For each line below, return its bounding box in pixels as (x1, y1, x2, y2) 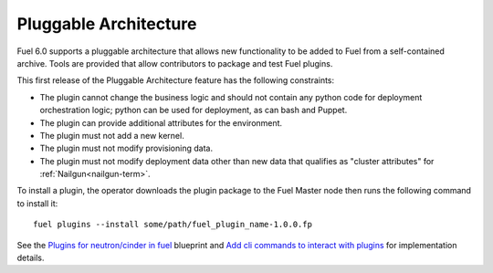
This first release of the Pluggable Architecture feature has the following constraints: (16, 75, 335, 86)
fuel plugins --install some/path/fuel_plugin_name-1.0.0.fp (33, 219, 312, 230)
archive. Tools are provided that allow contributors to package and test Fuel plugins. (16, 58, 333, 68)
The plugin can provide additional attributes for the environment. (39, 117, 283, 128)
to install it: (16, 197, 58, 209)
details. (16, 252, 45, 264)
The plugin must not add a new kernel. (39, 130, 184, 141)
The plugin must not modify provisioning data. (39, 142, 214, 154)
